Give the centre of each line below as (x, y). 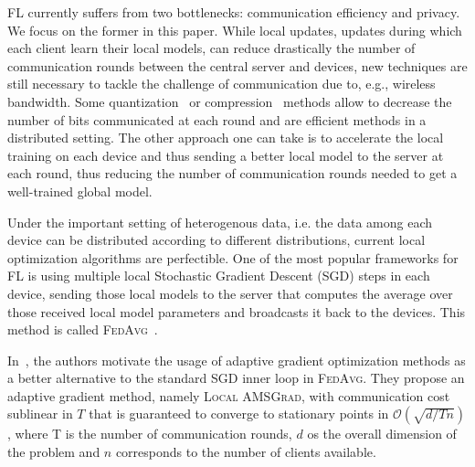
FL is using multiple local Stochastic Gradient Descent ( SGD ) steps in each (219, 276)
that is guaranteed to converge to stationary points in (239, 414)
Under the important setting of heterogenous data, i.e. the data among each (220, 222)
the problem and (54, 452)
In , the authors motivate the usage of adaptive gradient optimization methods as (237, 360)
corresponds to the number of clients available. (246, 452)
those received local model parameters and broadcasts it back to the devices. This (237, 311)
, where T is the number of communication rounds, (150, 434)
